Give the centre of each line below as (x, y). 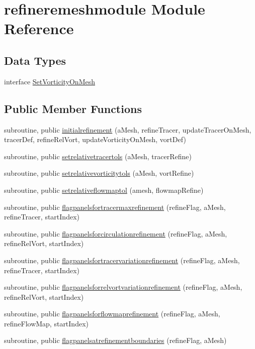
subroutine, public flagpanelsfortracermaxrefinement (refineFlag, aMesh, (115, 207)
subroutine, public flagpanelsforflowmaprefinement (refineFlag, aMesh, (112, 314)
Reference (39, 28)
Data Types (35, 60)
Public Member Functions (73, 108)
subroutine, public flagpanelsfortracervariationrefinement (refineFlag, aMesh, (122, 260)
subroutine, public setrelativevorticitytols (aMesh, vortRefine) (99, 173)
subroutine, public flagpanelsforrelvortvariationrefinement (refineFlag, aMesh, (123, 287)
